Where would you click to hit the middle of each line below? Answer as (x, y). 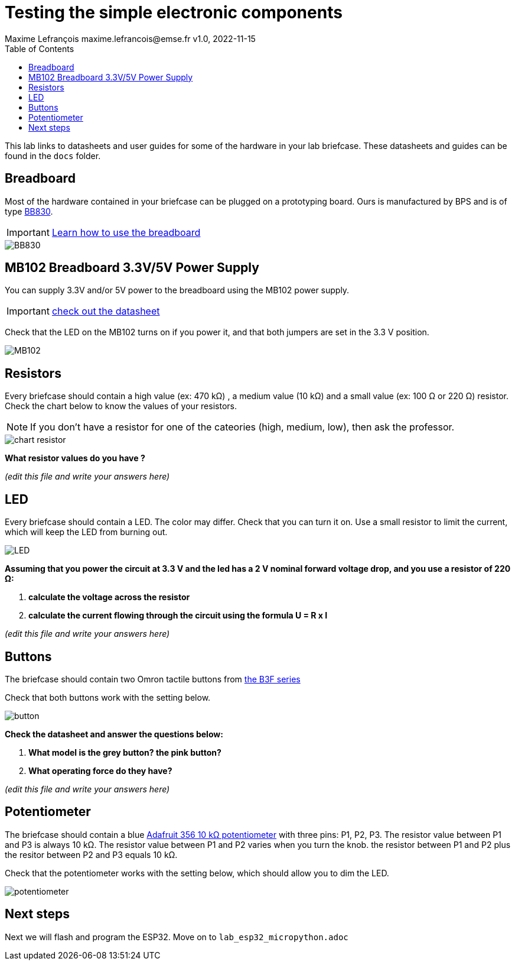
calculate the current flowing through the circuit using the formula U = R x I (178, 616)
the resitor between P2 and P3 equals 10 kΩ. (91, 854)
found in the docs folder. (53, 156)
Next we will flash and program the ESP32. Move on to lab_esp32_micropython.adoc (177, 937)
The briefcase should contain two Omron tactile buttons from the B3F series (153, 679)
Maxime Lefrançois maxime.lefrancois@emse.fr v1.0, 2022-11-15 (130, 38)
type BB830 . (29, 211)
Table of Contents (40, 48)
